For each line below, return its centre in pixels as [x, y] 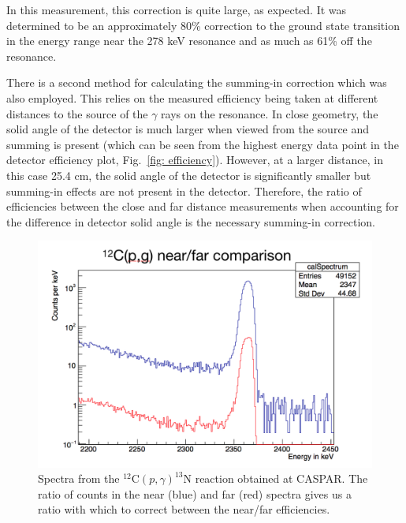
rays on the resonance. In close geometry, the [270, 113]
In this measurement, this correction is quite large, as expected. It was [177, 9]
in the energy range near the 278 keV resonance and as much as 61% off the [189, 41]
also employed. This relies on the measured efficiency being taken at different [192, 97]
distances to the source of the [77, 113]
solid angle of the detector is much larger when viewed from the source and [188, 129]
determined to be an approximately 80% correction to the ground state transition [203, 25]
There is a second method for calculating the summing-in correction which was [197, 82]
